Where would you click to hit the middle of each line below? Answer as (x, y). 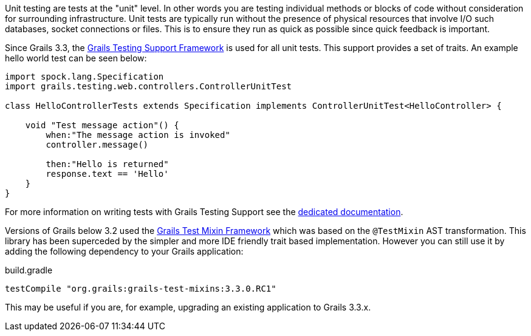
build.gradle (29, 270)
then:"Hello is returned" (107, 164)
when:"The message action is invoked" (138, 135)
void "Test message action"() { (102, 125)
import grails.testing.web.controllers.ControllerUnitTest (149, 86)
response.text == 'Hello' (107, 174)
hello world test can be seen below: (76, 58)
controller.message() (97, 145)
